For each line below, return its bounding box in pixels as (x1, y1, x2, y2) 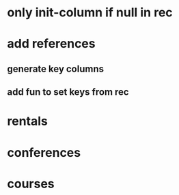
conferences (7, 145, 81, 160)
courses (7, 176, 55, 192)
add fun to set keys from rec (7, 87, 129, 98)
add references (7, 36, 96, 52)
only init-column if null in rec (7, 5, 173, 20)
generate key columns (7, 63, 105, 74)
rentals (7, 114, 48, 129)
